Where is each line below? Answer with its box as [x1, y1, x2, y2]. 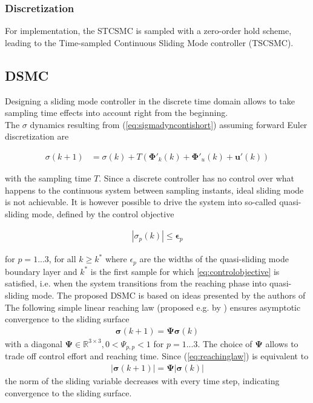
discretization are [5, 130, 69, 143]
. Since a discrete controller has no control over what [99, 172, 294, 185]
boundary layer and [5, 265, 77, 277]
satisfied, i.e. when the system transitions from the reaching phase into [5, 277, 267, 290]
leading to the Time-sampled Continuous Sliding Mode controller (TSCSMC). [5, 36, 294, 49]
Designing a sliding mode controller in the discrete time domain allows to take [5, 94, 295, 107]
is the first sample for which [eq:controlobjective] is [90, 265, 280, 277]
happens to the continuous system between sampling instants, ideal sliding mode [5, 183, 304, 196]
